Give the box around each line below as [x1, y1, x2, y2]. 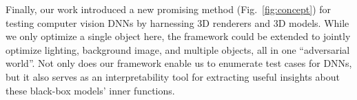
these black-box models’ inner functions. [6, 83, 175, 97]
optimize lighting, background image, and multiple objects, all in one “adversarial [6, 42, 350, 57]
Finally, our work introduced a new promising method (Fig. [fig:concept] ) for [6, 2, 331, 16]
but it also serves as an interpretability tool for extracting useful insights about [6, 69, 340, 83]
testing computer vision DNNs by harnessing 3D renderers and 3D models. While [6, 15, 349, 30]
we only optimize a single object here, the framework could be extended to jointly [6, 29, 351, 43]
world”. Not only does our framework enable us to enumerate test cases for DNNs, [6, 56, 352, 70]
